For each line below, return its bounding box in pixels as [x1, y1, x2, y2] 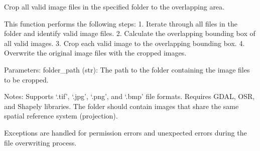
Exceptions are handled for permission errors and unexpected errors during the [4, 127, 247, 137]
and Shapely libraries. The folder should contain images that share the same [4, 100, 239, 111]
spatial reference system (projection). [4, 110, 118, 121]
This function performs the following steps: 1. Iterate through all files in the [4, 18, 237, 28]
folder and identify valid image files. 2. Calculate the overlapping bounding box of [4, 28, 255, 38]
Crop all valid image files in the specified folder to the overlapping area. [4, 1, 224, 11]
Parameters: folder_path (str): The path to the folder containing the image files [4, 64, 250, 74]
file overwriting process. [4, 137, 77, 147]
